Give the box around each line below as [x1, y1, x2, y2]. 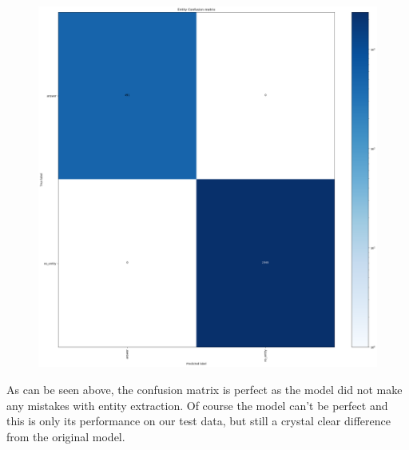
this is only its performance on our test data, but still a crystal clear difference [6, 412, 391, 429]
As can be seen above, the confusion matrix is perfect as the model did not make [6, 380, 403, 397]
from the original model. [6, 428, 125, 444]
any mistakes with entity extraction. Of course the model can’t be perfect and [6, 396, 388, 413]
